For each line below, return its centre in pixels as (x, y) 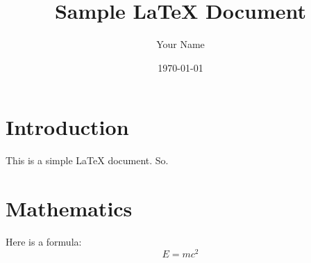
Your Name (180, 44)
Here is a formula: (44, 241)
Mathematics (69, 208)
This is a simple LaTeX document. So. (87, 160)
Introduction (67, 127)
